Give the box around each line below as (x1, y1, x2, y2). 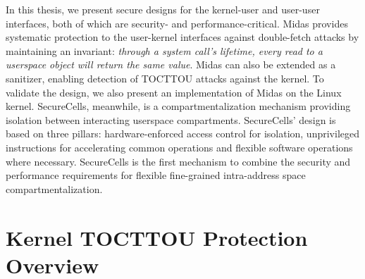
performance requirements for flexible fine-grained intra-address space (6, 168, 306, 182)
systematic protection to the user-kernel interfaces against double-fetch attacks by (6, 30, 359, 44)
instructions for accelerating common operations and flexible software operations (6, 139, 353, 154)
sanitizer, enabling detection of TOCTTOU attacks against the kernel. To (6, 70, 324, 85)
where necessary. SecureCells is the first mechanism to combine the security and (6, 154, 351, 168)
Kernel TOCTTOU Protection (6, 223, 308, 252)
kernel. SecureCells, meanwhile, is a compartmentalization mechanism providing (6, 99, 351, 113)
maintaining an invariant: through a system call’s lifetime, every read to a (6, 43, 323, 58)
